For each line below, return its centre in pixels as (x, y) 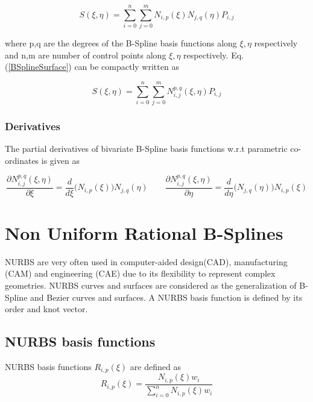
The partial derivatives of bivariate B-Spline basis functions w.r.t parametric (146, 149)
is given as (60, 160)
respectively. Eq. (213, 55)
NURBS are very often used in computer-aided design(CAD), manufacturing (146, 261)
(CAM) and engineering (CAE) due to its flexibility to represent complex (140, 273)
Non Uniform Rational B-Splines (144, 232)
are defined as (155, 366)
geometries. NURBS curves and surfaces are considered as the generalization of (151, 285)
